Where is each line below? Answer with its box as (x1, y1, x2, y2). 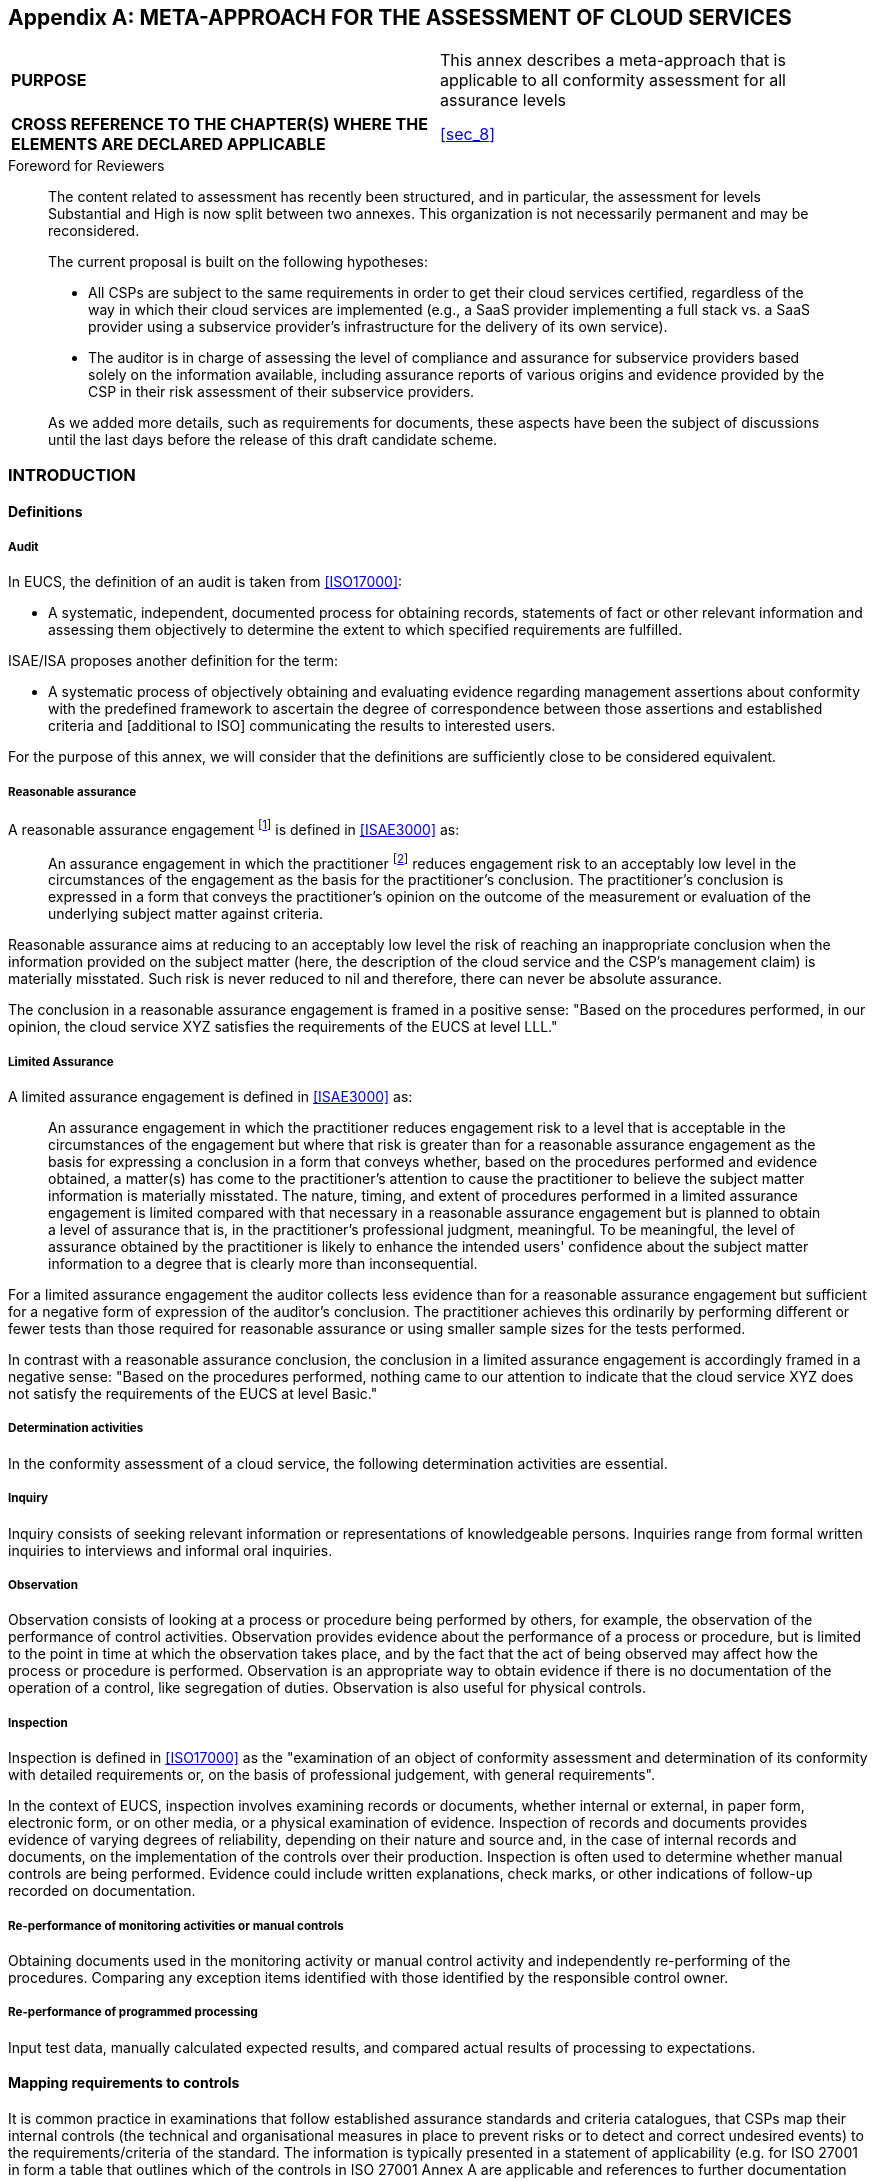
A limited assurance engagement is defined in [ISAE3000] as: (8, 1088, 413, 1106)
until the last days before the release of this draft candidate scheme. (48, 431, 498, 449)
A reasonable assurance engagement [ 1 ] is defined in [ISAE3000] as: (8, 817, 460, 838)
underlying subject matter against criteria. (48, 905, 324, 923)
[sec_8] (440, 124, 496, 145)
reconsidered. (48, 222, 140, 240)
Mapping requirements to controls (8, 2074, 240, 2092)
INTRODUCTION (8, 464, 136, 485)
